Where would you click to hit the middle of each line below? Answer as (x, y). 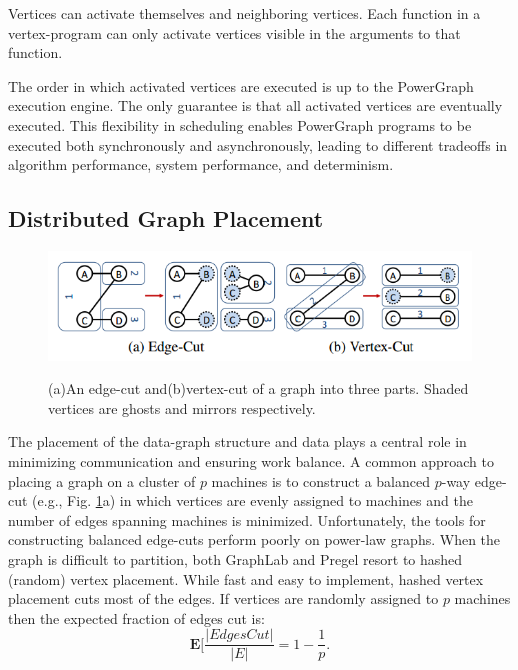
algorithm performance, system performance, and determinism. (201, 164)
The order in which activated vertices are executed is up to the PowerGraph (241, 85)
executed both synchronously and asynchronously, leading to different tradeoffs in (258, 144)
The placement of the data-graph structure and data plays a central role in (237, 441)
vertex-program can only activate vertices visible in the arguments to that (234, 32)
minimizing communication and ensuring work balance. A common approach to (251, 460)
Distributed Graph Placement (166, 218)
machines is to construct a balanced (321, 480)
